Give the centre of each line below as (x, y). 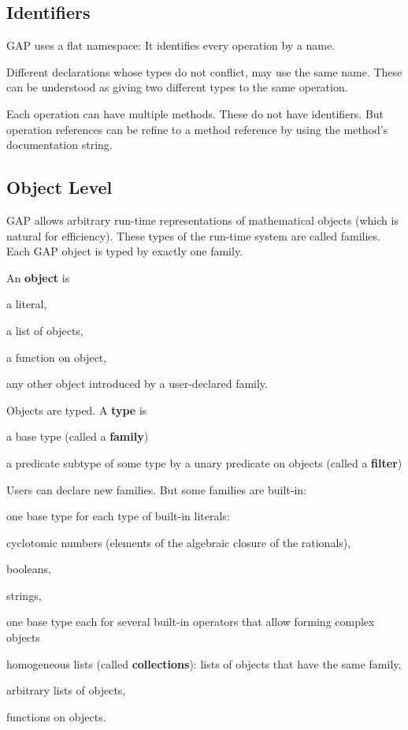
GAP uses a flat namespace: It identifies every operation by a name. (171, 45)
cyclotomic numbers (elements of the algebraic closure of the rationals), (179, 542)
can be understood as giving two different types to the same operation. (177, 87)
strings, (24, 595)
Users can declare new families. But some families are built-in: (156, 489)
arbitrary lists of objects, (66, 690)
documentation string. (59, 145)
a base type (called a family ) (78, 436)
